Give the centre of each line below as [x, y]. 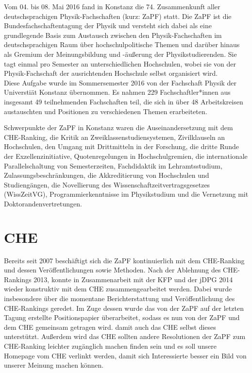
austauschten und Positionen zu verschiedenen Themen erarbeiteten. [106, 111]
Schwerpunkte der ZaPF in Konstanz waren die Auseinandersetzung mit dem [118, 127]
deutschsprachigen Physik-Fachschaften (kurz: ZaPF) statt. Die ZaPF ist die [118, 16]
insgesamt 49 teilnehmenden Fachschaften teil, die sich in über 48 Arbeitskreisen [124, 101]
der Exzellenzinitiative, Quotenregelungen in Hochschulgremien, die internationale [126, 156]
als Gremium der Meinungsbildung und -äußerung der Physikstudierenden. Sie [120, 54]
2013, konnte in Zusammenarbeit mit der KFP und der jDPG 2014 [133, 279]
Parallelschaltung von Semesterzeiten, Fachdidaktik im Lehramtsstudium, [113, 165]
